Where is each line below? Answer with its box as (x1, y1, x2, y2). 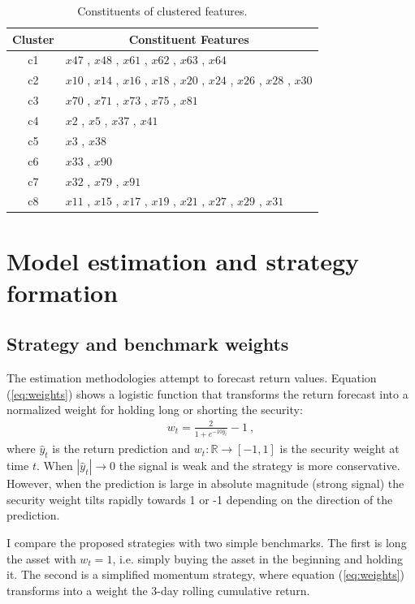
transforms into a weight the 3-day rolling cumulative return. (6, 581, 310, 598)
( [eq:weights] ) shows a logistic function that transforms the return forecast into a (6, 385, 409, 402)
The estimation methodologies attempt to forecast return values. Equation (6, 369, 377, 386)
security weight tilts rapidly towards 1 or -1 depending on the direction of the (6, 490, 393, 507)
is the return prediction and (52, 440, 191, 457)
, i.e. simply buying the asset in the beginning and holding (112, 550, 404, 567)
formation (6, 275, 119, 308)
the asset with (6, 550, 76, 567)
